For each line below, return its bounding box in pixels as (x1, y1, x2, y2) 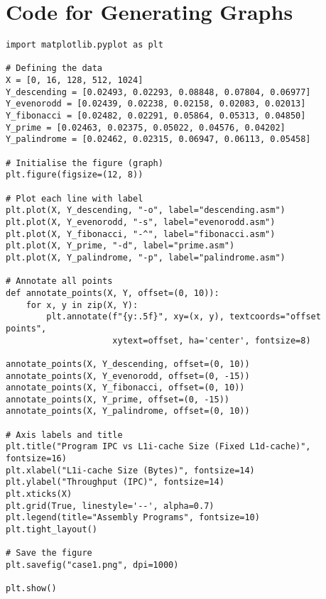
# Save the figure (6, 548, 92, 559)
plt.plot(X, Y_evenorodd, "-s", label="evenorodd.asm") (6, 216, 276, 227)
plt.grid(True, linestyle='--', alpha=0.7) (6, 500, 214, 511)
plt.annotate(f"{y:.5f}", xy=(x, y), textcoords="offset (46, 312, 321, 322)
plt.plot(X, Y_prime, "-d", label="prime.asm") (6, 241, 235, 251)
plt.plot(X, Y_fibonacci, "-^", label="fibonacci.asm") (6, 229, 276, 239)
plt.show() (6, 583, 57, 594)
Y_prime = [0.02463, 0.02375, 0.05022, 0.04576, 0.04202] (6, 122, 286, 133)
